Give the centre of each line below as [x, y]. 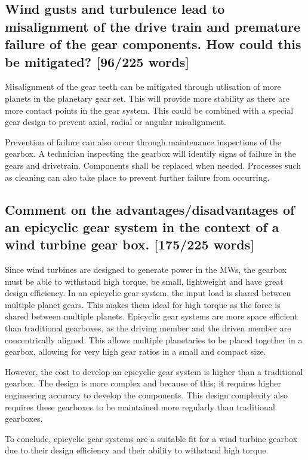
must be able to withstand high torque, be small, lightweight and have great [144, 281]
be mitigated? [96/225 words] [97, 61]
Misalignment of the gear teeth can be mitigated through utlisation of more [143, 86]
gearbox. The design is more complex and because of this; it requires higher [143, 383]
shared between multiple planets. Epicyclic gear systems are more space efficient [151, 316]
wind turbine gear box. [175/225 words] [130, 244]
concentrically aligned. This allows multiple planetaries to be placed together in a [154, 339]
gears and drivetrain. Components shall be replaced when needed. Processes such [153, 165]
